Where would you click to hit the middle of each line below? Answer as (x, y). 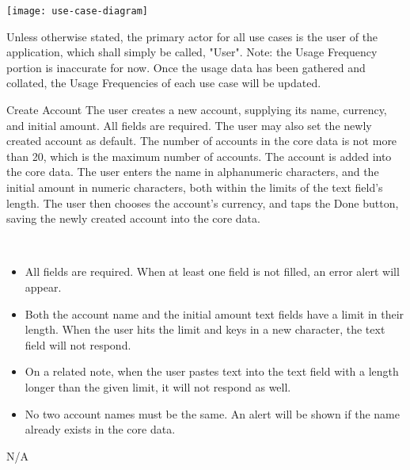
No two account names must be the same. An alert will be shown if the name (212, 413)
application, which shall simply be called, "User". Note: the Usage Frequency (192, 52)
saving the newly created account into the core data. (133, 218)
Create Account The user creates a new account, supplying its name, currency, (197, 110)
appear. (43, 287)
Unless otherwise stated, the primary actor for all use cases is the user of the (192, 36)
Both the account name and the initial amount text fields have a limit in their (214, 313)
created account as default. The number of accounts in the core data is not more (202, 141)
